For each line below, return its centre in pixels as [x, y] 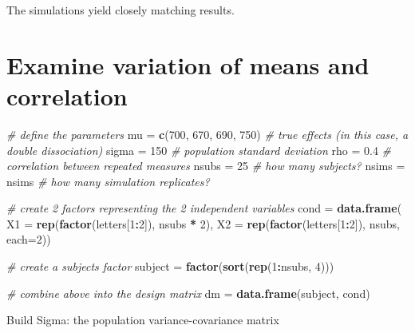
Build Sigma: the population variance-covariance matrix [143, 320]
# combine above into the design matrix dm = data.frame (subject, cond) [188, 293]
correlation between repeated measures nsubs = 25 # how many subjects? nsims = [206, 166]
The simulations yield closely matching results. [121, 10]
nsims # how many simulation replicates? [108, 181]
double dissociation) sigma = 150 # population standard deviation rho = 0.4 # [199, 150]
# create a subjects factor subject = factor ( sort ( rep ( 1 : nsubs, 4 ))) [170, 266]
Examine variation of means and [188, 64]
